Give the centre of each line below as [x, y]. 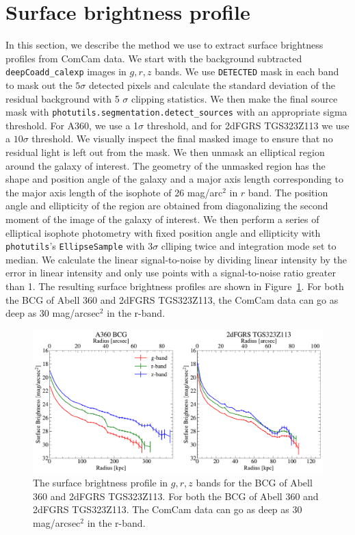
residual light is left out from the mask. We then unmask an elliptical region [165, 152]
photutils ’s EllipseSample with [75, 246]
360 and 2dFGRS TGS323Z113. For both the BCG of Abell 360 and [176, 496]
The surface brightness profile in [101, 483]
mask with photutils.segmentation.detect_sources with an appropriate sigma [176, 112]
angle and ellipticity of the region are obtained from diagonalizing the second [167, 206]
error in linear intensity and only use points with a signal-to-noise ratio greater [171, 273]
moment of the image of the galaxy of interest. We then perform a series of [162, 219]
